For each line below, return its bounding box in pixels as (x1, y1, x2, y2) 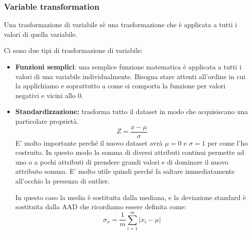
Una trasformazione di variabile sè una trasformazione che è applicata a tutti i (4, 19, 237, 30)
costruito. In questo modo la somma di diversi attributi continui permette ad (15, 147, 244, 157)
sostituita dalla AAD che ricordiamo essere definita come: (15, 201, 186, 212)
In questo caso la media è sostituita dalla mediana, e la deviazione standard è (15, 192, 246, 202)
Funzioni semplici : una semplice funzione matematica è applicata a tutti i (15, 62, 242, 71)
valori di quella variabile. (4, 29, 78, 39)
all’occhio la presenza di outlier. (15, 176, 110, 185)
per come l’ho (207, 137, 248, 148)
